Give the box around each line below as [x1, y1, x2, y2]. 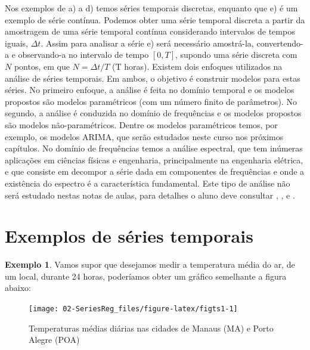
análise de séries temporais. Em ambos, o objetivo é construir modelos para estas [5, 72, 300, 84]
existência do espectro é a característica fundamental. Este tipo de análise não [5, 176, 290, 189]
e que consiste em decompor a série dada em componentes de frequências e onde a [5, 165, 305, 178]
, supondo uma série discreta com [175, 48, 297, 61]
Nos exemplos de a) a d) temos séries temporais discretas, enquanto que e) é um [5, 2, 298, 14]
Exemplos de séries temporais [5, 224, 253, 248]
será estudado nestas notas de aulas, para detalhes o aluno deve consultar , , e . [5, 188, 295, 201]
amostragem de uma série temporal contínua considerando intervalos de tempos [5, 25, 295, 38]
